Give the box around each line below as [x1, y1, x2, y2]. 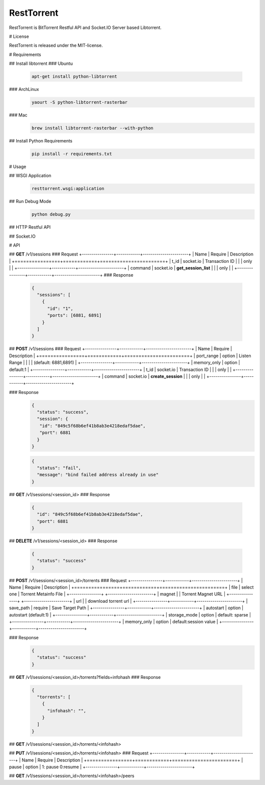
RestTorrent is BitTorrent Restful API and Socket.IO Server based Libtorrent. [9, 25, 162, 30]
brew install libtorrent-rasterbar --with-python [31, 125, 154, 131]
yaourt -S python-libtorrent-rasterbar [31, 100, 128, 105]
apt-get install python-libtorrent [31, 74, 117, 80]
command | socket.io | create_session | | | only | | [104, 373, 206, 379]
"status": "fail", [37, 465, 81, 471]
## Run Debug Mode [9, 198, 52, 204]
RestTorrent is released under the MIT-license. [9, 42, 103, 49]
